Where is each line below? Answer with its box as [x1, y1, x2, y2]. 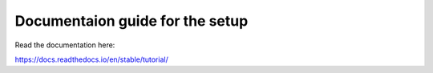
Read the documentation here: [14, 40, 115, 50]
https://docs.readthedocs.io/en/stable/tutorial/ [14, 55, 168, 64]
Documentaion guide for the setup [14, 12, 249, 30]
